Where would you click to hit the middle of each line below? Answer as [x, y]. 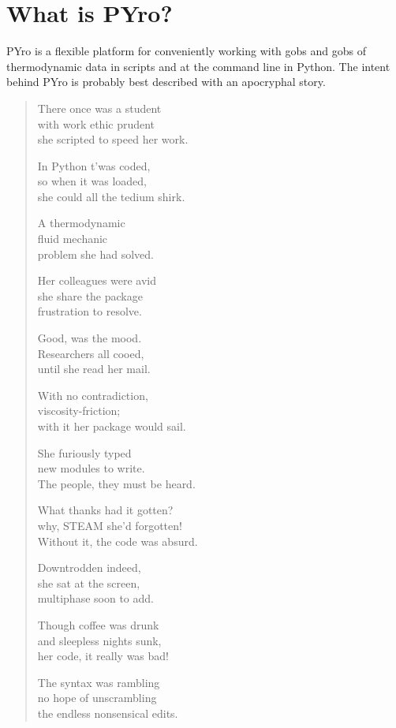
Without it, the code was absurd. [118, 541]
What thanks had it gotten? [105, 510]
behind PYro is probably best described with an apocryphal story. [166, 82]
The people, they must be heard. [116, 483]
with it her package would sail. [112, 426]
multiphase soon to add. [95, 598]
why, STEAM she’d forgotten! [110, 525]
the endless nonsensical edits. [108, 713]
